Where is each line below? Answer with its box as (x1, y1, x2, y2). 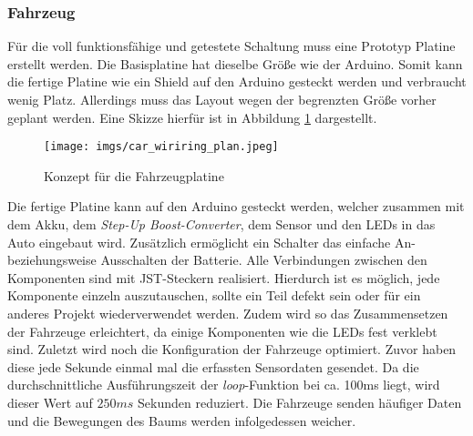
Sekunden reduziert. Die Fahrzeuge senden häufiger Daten (138, 392, 462, 411)
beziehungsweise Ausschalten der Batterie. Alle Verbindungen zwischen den (7, 250, 427, 269)
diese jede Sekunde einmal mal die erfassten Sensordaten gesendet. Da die (7, 357, 419, 376)
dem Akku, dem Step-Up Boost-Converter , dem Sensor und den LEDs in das (7, 215, 436, 234)
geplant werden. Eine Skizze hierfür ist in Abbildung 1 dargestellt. (7, 107, 377, 127)
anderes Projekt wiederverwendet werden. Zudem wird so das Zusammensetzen (7, 304, 448, 322)
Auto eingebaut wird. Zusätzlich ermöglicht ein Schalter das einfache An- (7, 232, 416, 251)
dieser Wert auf (7, 392, 93, 411)
